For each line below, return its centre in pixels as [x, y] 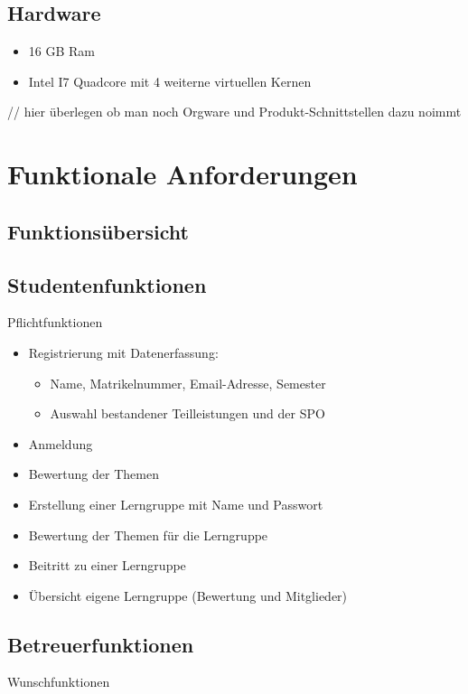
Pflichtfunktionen [55, 322]
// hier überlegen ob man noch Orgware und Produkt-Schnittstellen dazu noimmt [234, 112]
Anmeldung [61, 443]
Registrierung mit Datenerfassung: [123, 352]
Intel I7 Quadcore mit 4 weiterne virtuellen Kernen [170, 81]
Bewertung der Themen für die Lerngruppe [148, 535]
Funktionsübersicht [98, 231]
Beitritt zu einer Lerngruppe [107, 565]
